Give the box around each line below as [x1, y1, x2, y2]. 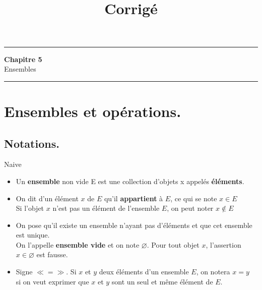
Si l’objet [16, 203, 44, 213]
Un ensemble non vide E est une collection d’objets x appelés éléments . [16, 176, 244, 186]
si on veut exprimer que [16, 276, 89, 286]
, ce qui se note [170, 193, 217, 203]
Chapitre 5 [4, 53, 42, 64]
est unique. [16, 229, 50, 240]
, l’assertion [206, 239, 241, 250]
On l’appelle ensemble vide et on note [16, 239, 140, 250]
